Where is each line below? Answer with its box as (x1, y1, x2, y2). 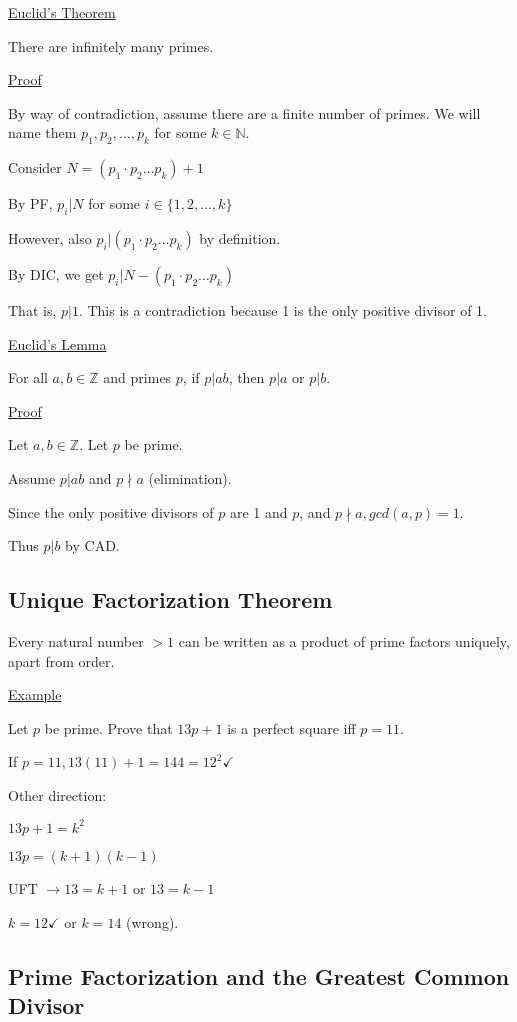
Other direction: (8, 784, 107, 805)
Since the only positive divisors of (8, 501, 214, 522)
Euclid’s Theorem (8, 2, 116, 22)
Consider (8, 157, 62, 178)
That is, (8, 299, 57, 320)
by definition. (199, 227, 281, 248)
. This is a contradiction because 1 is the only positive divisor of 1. (78, 299, 488, 320)
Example (8, 684, 62, 705)
